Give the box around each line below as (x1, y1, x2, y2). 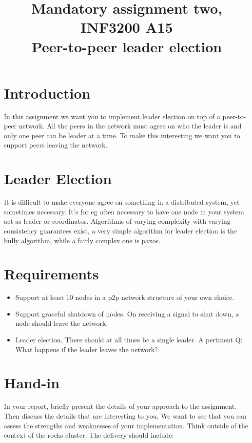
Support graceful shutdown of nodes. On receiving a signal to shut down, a (15, 308, 239, 318)
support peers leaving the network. (4, 140, 108, 150)
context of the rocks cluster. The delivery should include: (4, 430, 174, 440)
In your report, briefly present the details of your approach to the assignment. (4, 401, 236, 411)
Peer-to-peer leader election (31, 36, 222, 56)
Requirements (4, 264, 99, 284)
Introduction (4, 83, 91, 103)
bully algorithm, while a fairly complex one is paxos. (4, 235, 161, 245)
